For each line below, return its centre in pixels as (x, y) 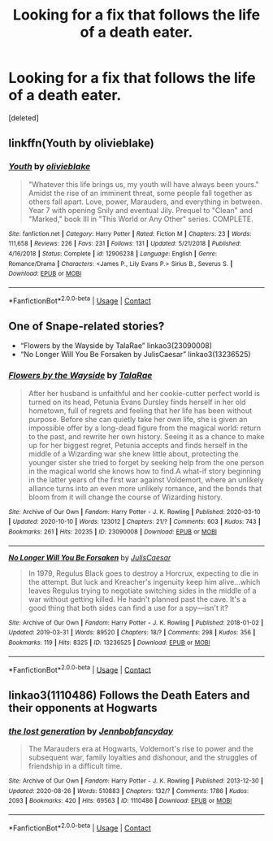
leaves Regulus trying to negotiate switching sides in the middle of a (142, 590)
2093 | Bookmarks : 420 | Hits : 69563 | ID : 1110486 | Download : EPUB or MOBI (120, 801)
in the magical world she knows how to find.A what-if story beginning (145, 471)
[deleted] (24, 118)
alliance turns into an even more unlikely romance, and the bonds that (145, 488)
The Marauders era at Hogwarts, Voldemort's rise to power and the (141, 748)
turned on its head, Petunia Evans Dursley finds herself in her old (137, 402)
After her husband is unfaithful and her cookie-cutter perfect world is (144, 393)
